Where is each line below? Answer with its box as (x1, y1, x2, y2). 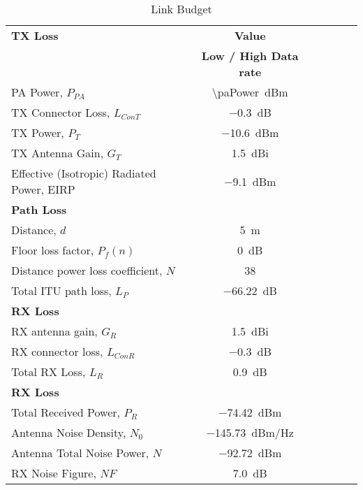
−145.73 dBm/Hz (206, 424, 294, 440)
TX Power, (11, 124, 64, 140)
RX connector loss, (11, 343, 103, 359)
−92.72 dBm (218, 445, 282, 461)
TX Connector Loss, (11, 104, 110, 120)
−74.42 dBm (218, 404, 282, 420)
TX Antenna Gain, (11, 145, 104, 161)
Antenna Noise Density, (11, 424, 126, 440)
